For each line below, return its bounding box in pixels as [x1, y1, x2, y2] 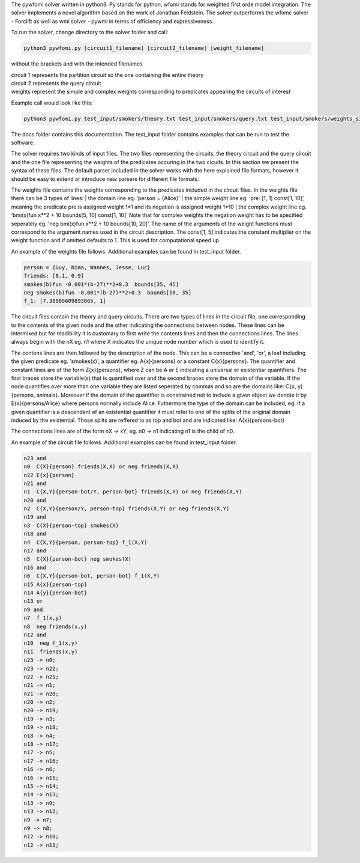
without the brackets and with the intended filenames [11, 60, 143, 67]
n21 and [23, 480, 46, 487]
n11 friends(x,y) [23, 648, 78, 655]
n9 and [23, 606, 43, 613]
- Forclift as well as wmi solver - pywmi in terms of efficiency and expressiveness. [11, 17, 214, 25]
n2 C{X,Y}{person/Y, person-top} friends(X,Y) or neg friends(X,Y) [23, 505, 230, 512]
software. [11, 139, 35, 147]
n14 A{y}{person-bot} [23, 589, 88, 596]
